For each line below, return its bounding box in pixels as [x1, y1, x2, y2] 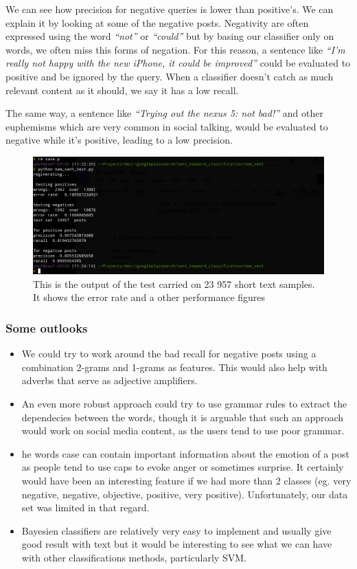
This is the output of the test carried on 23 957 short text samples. [33, 276, 315, 291]
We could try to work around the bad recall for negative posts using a [21, 346, 316, 361]
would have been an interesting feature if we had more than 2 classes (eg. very [21, 473, 352, 488]
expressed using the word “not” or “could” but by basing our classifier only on [5, 29, 334, 43]
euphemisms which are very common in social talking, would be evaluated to [5, 119, 328, 133]
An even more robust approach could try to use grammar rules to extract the [21, 397, 347, 411]
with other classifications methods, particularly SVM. [21, 550, 246, 564]
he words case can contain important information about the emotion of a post [21, 446, 349, 460]
